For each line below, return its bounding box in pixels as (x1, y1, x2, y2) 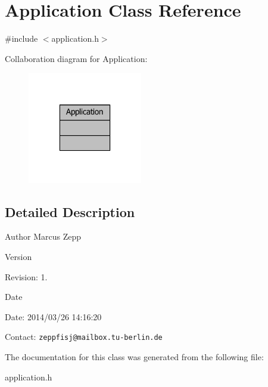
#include (5, 32, 38, 45)
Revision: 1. (5, 270, 48, 283)
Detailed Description (5, 202, 135, 221)
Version (5, 250, 32, 262)
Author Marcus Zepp (5, 230, 82, 243)
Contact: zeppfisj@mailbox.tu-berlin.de (5, 330, 163, 343)
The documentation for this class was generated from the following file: (5, 350, 264, 363)
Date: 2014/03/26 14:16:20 (5, 310, 102, 323)
